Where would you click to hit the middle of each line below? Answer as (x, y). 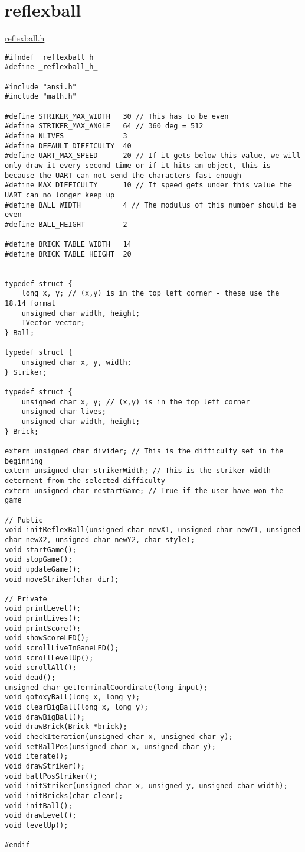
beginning (24, 461)
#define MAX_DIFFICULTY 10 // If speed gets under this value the (148, 185)
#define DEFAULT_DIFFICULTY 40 (68, 146)
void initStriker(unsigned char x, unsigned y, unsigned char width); (146, 786)
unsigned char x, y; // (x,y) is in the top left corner (136, 402)
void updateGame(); (43, 569)
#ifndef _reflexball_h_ (51, 57)
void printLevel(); (43, 609)
